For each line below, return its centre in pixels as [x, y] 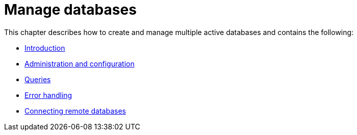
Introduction [45, 48]
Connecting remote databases [75, 111]
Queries [38, 79]
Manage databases [70, 10]
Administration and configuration [80, 63]
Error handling [48, 95]
